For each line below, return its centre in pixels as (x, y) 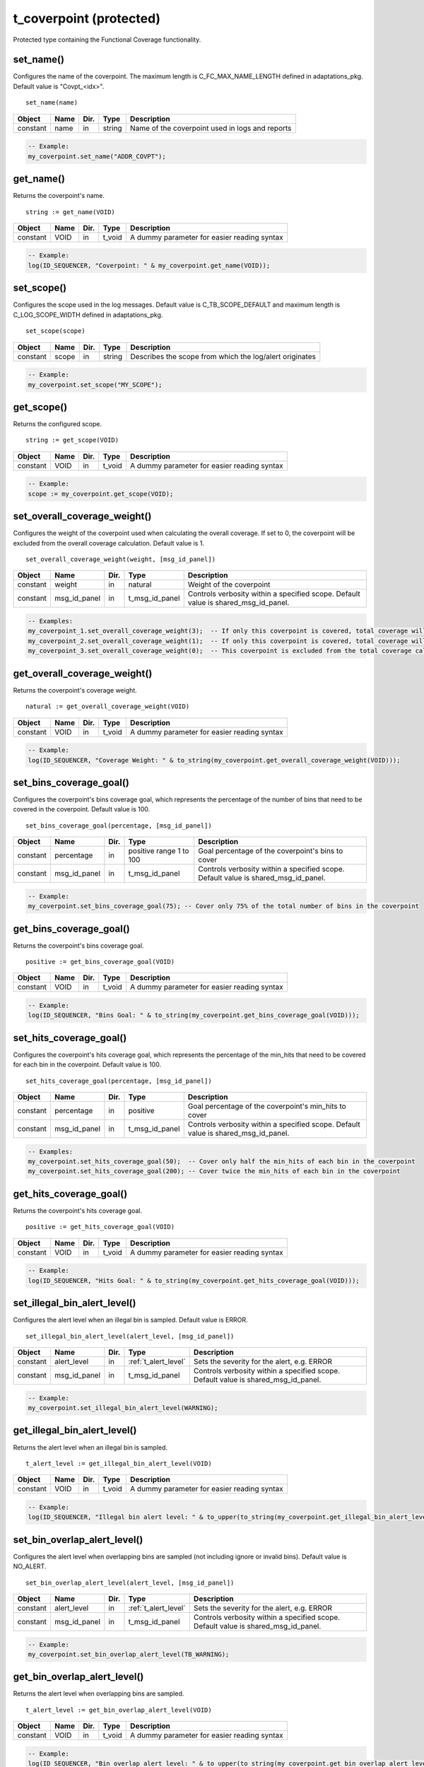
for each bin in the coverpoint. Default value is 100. (87, 1064)
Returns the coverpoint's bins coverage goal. (78, 945)
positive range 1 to (159, 851)
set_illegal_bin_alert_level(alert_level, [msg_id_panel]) (130, 1336)
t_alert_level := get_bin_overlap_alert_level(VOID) (119, 1710)
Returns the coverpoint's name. (59, 196)
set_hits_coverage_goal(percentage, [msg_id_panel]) (119, 1081)
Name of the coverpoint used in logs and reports (211, 128)
